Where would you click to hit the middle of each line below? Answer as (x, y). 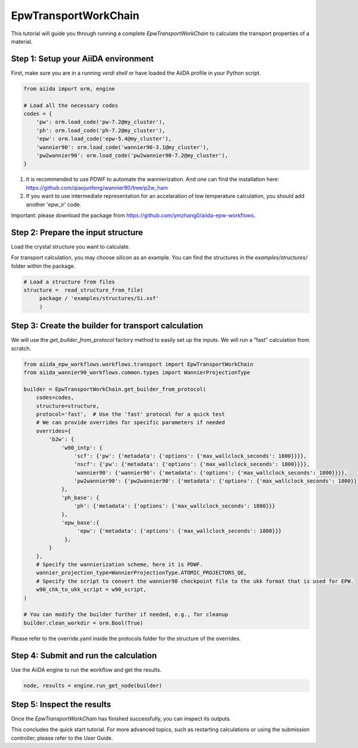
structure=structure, (68, 406)
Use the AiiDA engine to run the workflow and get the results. (86, 670)
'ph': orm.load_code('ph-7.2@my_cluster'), (101, 130)
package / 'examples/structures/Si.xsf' (99, 299)
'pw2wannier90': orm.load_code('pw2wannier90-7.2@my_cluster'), (132, 155)
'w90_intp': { (82, 448)
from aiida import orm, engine (70, 89)
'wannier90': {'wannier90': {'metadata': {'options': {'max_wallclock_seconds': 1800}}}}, (211, 472)
